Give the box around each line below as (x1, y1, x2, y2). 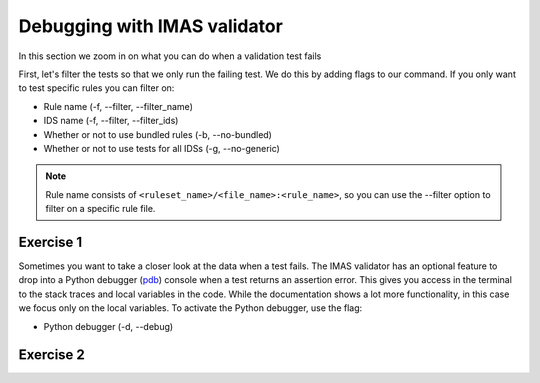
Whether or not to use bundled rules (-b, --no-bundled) (43, 128, 272, 140)
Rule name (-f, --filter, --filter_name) (43, 100, 194, 112)
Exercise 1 (18, 233, 83, 250)
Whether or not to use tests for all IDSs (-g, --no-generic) (43, 142, 280, 154)
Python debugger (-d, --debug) (43, 320, 174, 332)
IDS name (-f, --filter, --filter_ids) (43, 115, 179, 127)
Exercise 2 (18, 346, 85, 364)
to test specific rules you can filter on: (18, 82, 175, 94)
